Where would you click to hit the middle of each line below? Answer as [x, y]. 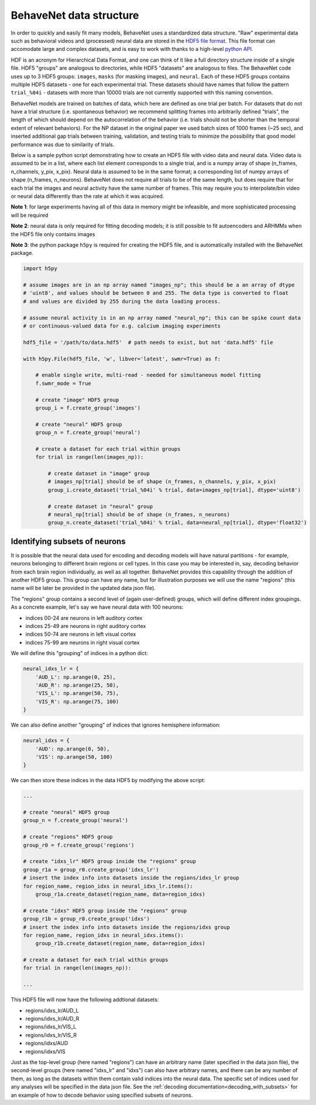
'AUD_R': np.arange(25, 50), [77, 685]
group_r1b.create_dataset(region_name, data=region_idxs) [120, 944]
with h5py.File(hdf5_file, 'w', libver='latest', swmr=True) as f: [122, 359]
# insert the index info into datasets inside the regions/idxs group [127, 927]
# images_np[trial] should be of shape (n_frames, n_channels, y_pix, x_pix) [162, 482]
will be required [30, 215]
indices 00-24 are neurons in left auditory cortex [84, 618]
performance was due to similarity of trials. [63, 144]
